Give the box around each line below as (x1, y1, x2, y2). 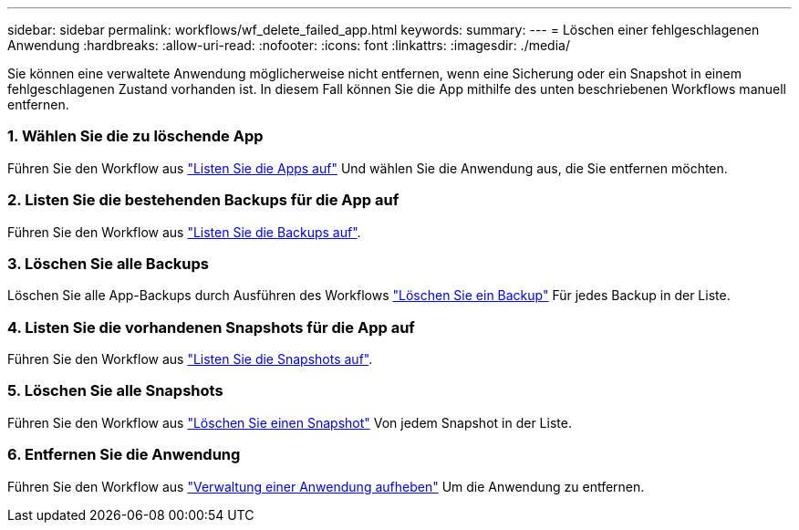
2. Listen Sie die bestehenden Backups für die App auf (7, 191, 399, 210)
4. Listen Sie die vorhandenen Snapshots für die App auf (7, 317, 415, 337)
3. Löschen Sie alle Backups (7, 254, 209, 273)
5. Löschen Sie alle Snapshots (7, 381, 223, 400)
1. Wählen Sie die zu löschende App (7, 127, 264, 146)
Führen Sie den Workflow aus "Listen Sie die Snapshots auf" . (7, 351, 373, 367)
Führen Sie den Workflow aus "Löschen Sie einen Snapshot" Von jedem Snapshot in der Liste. (7, 414, 572, 431)
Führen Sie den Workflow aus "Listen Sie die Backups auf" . (7, 223, 361, 240)
